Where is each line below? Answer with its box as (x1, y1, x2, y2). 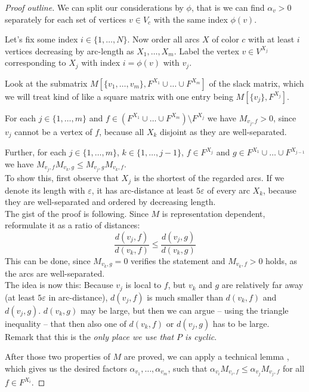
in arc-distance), (48, 290, 108, 303)
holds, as (265, 254, 298, 267)
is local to (125, 278, 162, 291)
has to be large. (212, 317, 270, 329)
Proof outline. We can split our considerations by (5, 1, 184, 13)
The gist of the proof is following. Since (5, 207, 149, 219)
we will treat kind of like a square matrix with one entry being (5, 90, 233, 102)
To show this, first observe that (5, 171, 119, 184)
